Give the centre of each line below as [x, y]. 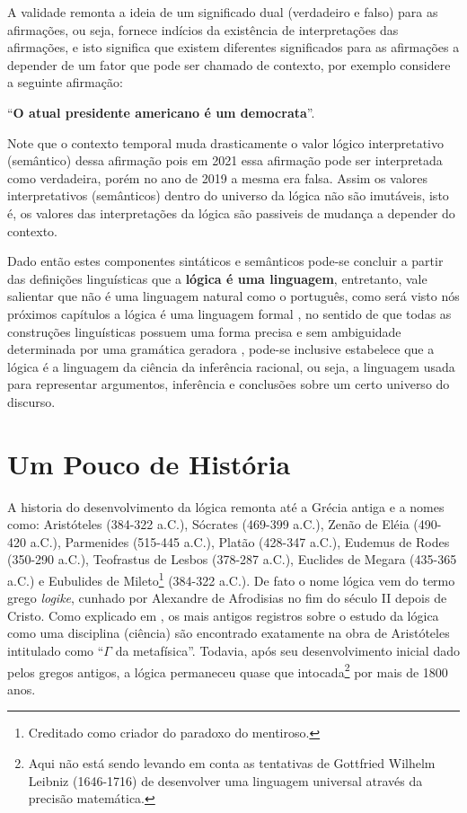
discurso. [31, 401]
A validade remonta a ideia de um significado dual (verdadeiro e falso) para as [223, 12]
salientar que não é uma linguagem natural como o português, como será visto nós [233, 296]
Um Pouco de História [149, 463]
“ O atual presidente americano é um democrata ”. [161, 112]
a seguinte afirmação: [65, 82]
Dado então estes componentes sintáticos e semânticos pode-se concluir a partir [225, 261]
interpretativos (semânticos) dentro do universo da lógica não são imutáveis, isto [228, 195]
